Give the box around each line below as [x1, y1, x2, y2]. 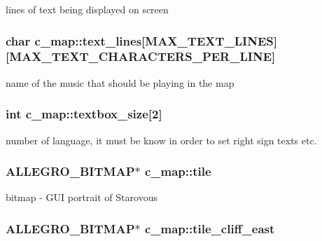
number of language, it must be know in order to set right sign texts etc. [6, 132, 317, 147]
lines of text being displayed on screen [6, 2, 169, 16]
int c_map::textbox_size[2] [6, 105, 162, 123]
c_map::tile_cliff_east [144, 219, 275, 237]
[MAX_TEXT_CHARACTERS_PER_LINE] [6, 48, 276, 65]
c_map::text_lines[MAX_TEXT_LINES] [34, 32, 277, 49]
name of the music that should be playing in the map [6, 75, 234, 90]
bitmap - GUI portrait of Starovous [6, 190, 157, 205]
